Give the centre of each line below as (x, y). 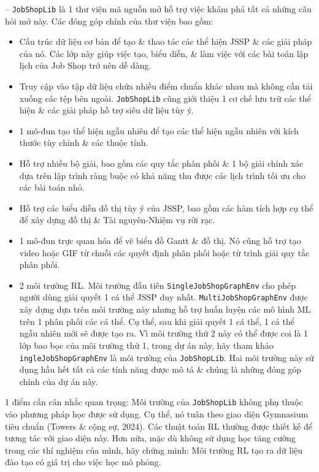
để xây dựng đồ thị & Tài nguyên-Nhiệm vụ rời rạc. (117, 220)
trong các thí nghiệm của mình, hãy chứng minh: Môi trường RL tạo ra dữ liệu (154, 450)
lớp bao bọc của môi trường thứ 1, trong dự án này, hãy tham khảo (146, 345)
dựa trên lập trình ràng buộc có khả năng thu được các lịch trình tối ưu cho (162, 175)
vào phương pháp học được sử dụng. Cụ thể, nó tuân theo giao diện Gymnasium (157, 414)
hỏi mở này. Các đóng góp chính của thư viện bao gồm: (109, 21)
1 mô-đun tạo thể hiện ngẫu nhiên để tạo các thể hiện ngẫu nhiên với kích (159, 130)
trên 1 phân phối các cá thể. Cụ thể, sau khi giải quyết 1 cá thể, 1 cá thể (157, 321)
